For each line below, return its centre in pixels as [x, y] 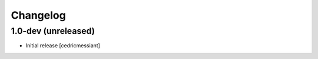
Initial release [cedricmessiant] [63, 46]
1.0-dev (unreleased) [53, 31]
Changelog [38, 15]
